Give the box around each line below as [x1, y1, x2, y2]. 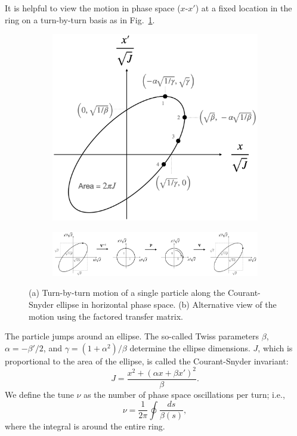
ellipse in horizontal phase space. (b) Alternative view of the [56, 298, 277, 311]
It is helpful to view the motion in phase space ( [5, 2, 181, 14]
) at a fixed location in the [195, 2, 292, 14]
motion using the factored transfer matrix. [29, 310, 183, 322]
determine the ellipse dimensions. [129, 341, 250, 354]
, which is [258, 341, 293, 354]
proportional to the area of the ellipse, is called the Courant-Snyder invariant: [5, 354, 289, 367]
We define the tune [5, 388, 74, 400]
